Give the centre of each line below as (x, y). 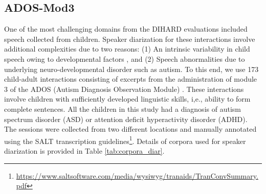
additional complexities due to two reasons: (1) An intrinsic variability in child (127, 49)
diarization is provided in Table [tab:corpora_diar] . (84, 150)
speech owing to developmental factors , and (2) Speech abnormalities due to (125, 58)
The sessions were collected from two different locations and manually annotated (130, 129)
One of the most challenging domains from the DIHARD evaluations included (126, 29)
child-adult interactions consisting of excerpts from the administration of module (131, 79)
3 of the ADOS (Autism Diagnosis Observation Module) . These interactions (124, 89)
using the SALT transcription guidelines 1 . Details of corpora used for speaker (125, 140)
